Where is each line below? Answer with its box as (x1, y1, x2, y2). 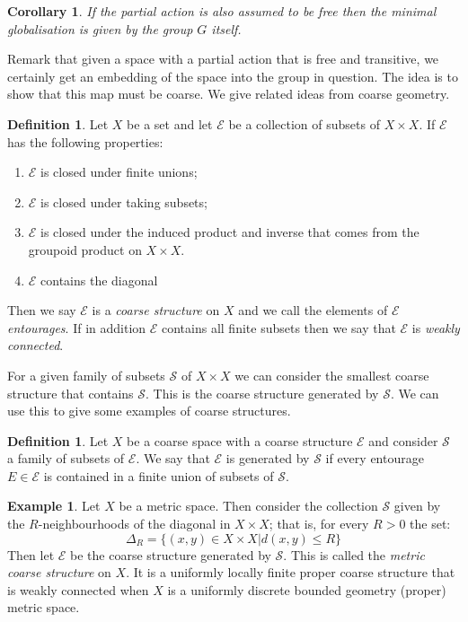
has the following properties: (7, 132, 163, 151)
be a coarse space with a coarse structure (127, 431, 353, 450)
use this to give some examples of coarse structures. (7, 401, 291, 420)
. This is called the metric (283, 545, 425, 564)
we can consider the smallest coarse (234, 365, 429, 384)
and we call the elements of (238, 301, 388, 320)
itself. (211, 19, 242, 38)
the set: (410, 514, 451, 533)
